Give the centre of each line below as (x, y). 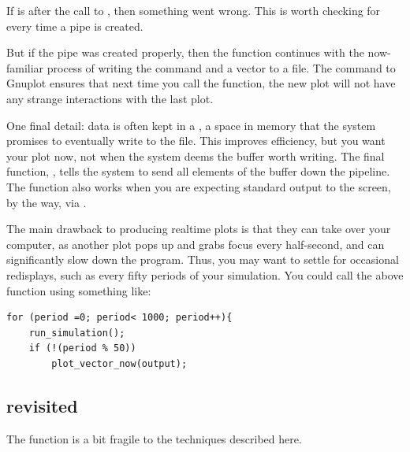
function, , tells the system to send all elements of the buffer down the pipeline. (198, 171)
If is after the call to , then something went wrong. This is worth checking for (194, 10)
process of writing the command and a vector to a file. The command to (221, 67)
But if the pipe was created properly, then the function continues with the (185, 52)
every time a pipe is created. (75, 26)
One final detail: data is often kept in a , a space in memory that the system (191, 125)
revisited (42, 405)
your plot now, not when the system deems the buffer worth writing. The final (196, 156)
